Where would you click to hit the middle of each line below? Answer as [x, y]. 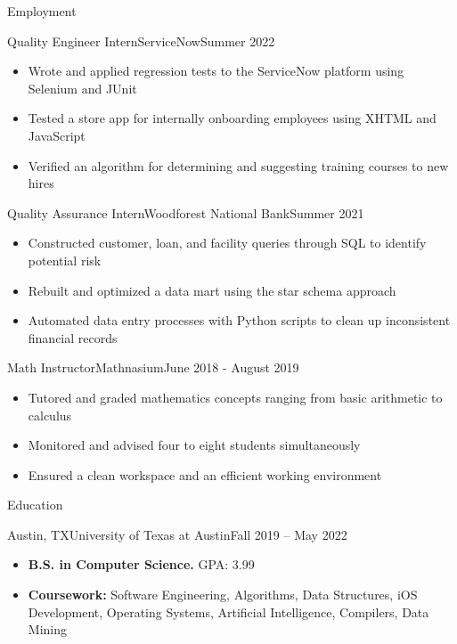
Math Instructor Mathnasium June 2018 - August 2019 [153, 367]
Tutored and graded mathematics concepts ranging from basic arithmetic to [235, 397]
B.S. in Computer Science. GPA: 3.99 [141, 564]
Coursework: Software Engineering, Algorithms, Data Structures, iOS [223, 595]
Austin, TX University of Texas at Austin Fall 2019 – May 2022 [177, 534]
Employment [42, 11]
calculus [50, 415]
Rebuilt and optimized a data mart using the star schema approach [212, 290]
